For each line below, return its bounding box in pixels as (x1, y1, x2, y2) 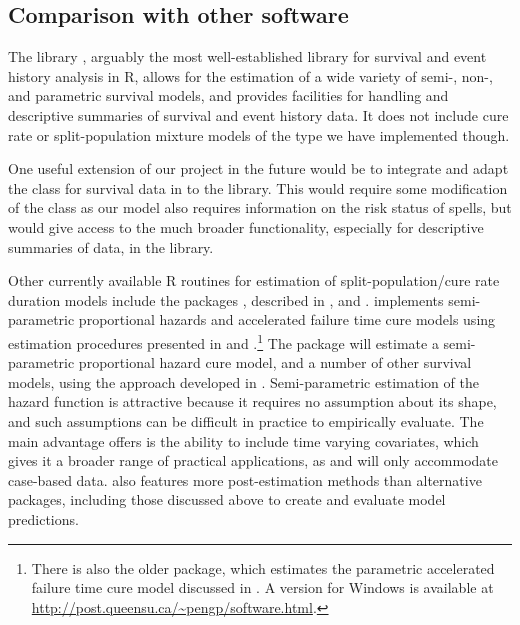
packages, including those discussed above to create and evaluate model (8, 489, 446, 510)
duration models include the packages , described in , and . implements (8, 289, 444, 310)
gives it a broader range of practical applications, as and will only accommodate (8, 450, 498, 471)
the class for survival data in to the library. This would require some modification (8, 177, 508, 198)
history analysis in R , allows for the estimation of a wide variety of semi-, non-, (8, 65, 493, 86)
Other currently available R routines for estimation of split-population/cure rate (8, 270, 500, 291)
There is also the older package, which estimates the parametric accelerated (31, 557, 495, 578)
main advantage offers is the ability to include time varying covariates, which (8, 430, 479, 451)
